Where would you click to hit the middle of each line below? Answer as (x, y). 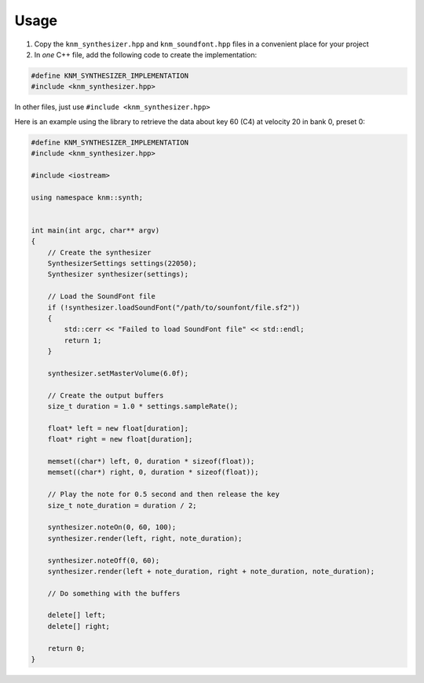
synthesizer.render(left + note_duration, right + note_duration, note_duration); (211, 571)
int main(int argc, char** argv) (95, 230)
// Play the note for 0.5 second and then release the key (164, 494)
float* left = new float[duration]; (118, 428)
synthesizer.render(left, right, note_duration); (145, 538)
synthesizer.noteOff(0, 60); (104, 560)
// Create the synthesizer (100, 252)
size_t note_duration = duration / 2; (122, 505)
